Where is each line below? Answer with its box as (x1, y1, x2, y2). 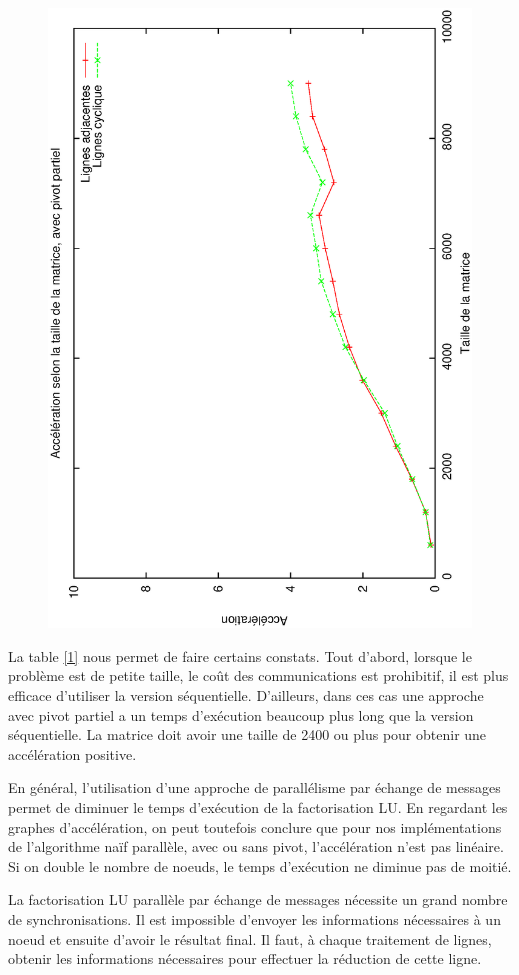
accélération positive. (8, 743, 137, 764)
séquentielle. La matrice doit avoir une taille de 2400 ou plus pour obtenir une (8, 724, 487, 745)
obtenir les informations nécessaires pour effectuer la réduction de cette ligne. (8, 948, 482, 969)
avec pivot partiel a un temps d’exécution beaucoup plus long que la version (8, 704, 474, 725)
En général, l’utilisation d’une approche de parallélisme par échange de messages (8, 777, 501, 798)
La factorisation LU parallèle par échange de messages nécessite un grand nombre (8, 889, 508, 910)
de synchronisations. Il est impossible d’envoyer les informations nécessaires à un (8, 908, 501, 929)
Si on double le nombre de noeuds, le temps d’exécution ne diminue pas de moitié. (8, 855, 512, 876)
